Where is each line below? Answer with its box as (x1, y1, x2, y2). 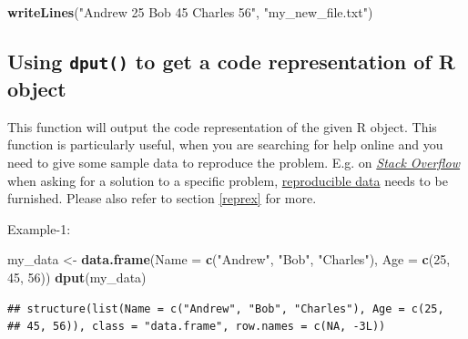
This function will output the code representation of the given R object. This (7, 117, 437, 136)
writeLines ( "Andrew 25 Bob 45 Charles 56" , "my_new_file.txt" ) (7, 3, 373, 21)
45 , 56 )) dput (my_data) (7, 267, 147, 286)
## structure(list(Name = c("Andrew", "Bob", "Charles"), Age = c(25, (7, 302, 444, 315)
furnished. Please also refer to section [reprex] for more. (7, 189, 317, 208)
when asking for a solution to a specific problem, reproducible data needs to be (7, 170, 448, 190)
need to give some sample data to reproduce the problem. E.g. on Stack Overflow (7, 152, 461, 171)
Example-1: (7, 219, 71, 238)
